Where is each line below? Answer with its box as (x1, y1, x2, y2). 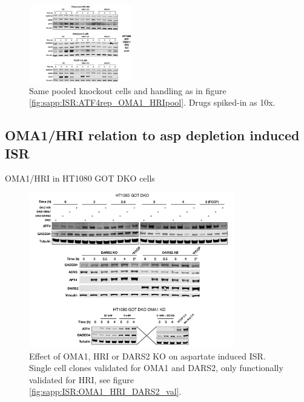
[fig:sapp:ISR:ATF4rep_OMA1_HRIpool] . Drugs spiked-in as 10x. (29, 96, 276, 109)
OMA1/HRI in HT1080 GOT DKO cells (5, 172, 155, 185)
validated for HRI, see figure (29, 373, 134, 386)
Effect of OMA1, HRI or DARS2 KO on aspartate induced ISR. (29, 349, 266, 362)
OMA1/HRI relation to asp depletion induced (5, 126, 300, 145)
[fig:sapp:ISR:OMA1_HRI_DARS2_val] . (29, 385, 182, 398)
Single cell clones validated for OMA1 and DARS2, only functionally (29, 361, 283, 374)
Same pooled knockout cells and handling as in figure (29, 84, 226, 97)
